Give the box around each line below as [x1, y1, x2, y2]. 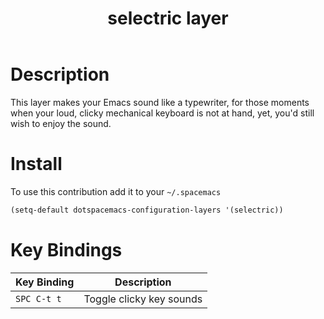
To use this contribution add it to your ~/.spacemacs [10, 185, 222, 197]
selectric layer [107, 7, 229, 30]
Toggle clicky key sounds [83, 292, 203, 306]
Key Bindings [10, 238, 123, 261]
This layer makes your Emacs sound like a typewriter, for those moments [10, 96, 310, 108]
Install [10, 153, 63, 176]
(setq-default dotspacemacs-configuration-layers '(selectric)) [10, 205, 284, 215]
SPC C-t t [15, 293, 62, 304]
